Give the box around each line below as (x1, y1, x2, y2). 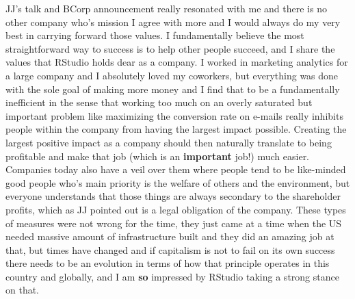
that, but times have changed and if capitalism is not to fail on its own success (5, 242, 335, 257)
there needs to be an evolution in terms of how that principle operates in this (5, 256, 330, 270)
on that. (5, 283, 40, 297)
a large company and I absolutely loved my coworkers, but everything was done (5, 68, 339, 82)
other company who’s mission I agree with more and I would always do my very (5, 14, 341, 29)
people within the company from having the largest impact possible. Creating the (5, 122, 347, 136)
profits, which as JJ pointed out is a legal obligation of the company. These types (5, 202, 346, 216)
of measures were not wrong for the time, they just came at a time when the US (5, 216, 342, 230)
